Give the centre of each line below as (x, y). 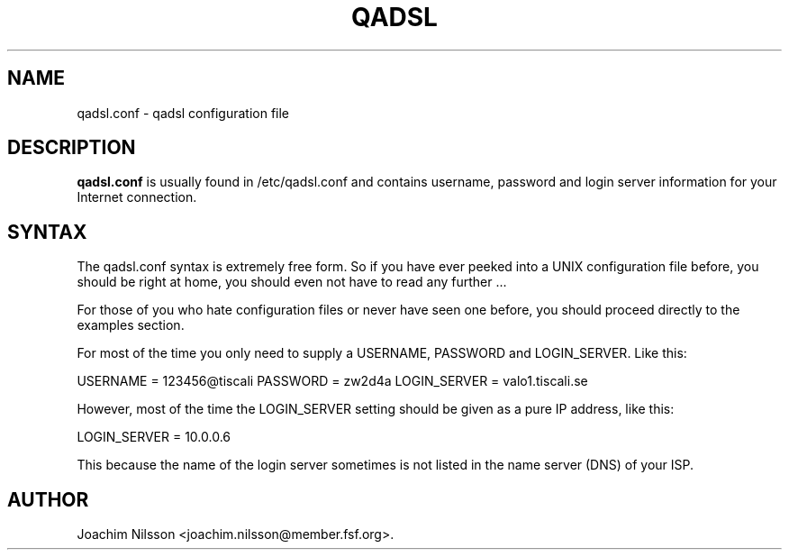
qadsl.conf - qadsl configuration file (183, 113)
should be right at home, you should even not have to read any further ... (292, 282)
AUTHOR (48, 499)
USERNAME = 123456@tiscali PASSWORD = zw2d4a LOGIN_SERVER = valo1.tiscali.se (332, 381)
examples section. (131, 325)
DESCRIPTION (72, 148)
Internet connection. (137, 197)
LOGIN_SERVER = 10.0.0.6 (154, 437)
